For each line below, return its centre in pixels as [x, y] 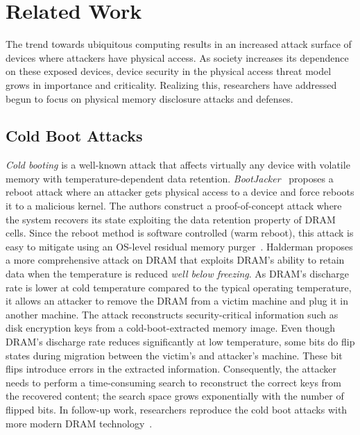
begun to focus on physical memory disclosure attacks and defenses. [149, 98]
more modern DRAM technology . [79, 423]
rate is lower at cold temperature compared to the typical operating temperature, [179, 287]
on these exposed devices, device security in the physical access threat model [169, 71]
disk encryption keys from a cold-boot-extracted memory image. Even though [170, 328]
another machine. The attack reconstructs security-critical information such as [172, 314]
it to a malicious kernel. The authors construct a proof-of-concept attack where [174, 206]
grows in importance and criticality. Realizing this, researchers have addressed [171, 84]
